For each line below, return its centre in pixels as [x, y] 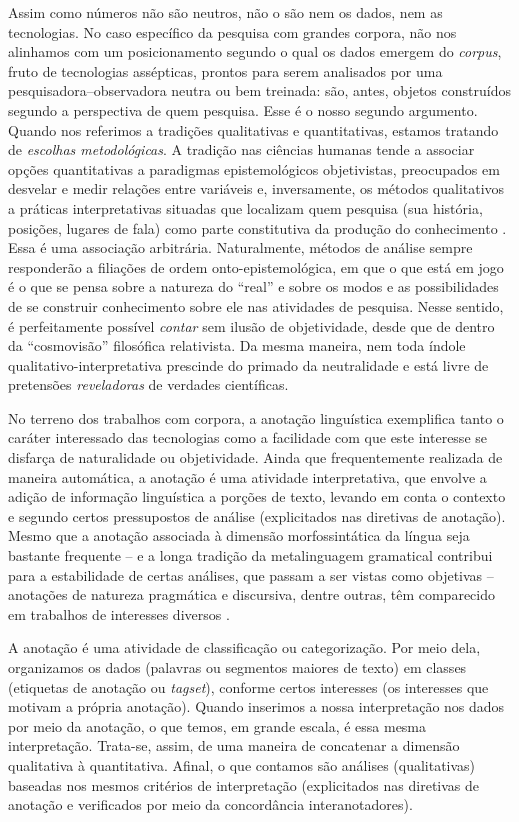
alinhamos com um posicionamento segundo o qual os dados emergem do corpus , [255, 51]
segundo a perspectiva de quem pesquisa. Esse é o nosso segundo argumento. [243, 109]
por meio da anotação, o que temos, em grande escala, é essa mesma [217, 725]
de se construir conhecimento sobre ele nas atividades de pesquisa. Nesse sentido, [256, 305]
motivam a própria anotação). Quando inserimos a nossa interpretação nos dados [256, 706]
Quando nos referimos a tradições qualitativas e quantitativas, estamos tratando [253, 129]
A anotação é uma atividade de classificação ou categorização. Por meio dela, [244, 647]
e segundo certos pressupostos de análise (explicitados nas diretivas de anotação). [257, 515]
